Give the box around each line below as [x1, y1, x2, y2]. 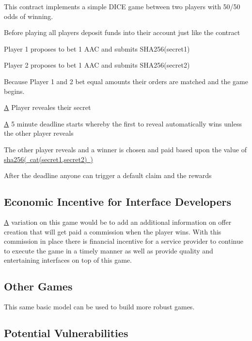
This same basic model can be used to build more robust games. [4, 302, 195, 312]
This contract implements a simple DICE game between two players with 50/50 [4, 1, 240, 11]
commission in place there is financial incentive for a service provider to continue [4, 236, 243, 246]
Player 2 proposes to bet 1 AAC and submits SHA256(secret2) [4, 60, 190, 70]
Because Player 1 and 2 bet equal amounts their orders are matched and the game [4, 76, 248, 86]
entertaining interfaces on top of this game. [4, 255, 132, 265]
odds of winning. [4, 11, 53, 21]
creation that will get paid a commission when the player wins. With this [4, 226, 221, 236]
